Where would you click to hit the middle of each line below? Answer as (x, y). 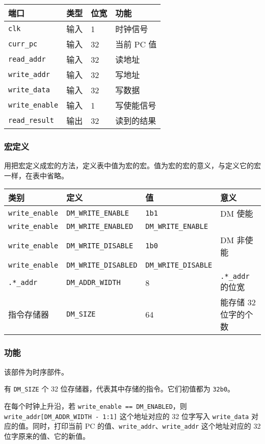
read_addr (27, 59)
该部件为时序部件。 (36, 371)
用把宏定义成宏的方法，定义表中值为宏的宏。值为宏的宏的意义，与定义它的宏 (132, 165)
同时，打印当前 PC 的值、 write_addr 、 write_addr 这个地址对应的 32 (147, 426)
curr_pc (23, 44)
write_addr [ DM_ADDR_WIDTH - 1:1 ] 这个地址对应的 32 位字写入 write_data (127, 416)
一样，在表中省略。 (36, 175)
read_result (31, 120)
